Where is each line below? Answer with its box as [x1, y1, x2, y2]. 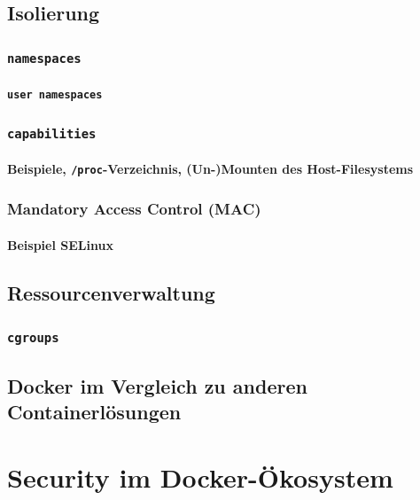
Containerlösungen [7, 398, 182, 426]
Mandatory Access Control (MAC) [7, 198, 261, 220]
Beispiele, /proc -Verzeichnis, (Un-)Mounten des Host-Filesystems [7, 160, 414, 178]
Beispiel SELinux [7, 235, 113, 254]
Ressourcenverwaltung [7, 278, 215, 306]
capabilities [7, 127, 97, 142]
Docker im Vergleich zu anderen [7, 371, 307, 399]
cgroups [7, 330, 59, 345]
